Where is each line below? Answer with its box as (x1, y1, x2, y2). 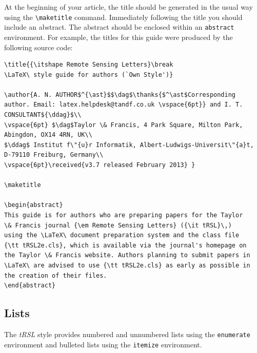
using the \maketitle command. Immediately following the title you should (4, 11, 243, 22)
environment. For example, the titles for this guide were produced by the (4, 31, 233, 42)
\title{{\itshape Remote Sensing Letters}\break (4, 61, 173, 69)
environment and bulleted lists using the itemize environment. (4, 339, 202, 349)
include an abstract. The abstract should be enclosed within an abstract (4, 22, 234, 32)
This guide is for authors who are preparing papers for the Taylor (4, 212, 243, 219)
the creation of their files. (4, 272, 107, 279)
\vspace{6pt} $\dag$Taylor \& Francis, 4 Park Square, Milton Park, (4, 121, 243, 129)
